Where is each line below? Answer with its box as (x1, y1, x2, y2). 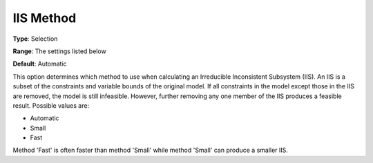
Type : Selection (12, 35, 58, 43)
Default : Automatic (12, 59, 67, 68)
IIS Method (12, 10, 77, 26)
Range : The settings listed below (12, 47, 106, 55)
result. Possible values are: (12, 101, 90, 110)
